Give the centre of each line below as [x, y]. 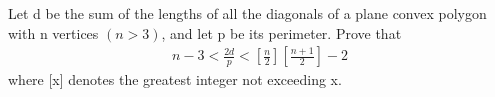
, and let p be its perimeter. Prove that [281, 32]
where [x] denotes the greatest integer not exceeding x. [175, 79]
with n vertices [53, 32]
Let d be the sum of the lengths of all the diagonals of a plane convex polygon [247, 13]
